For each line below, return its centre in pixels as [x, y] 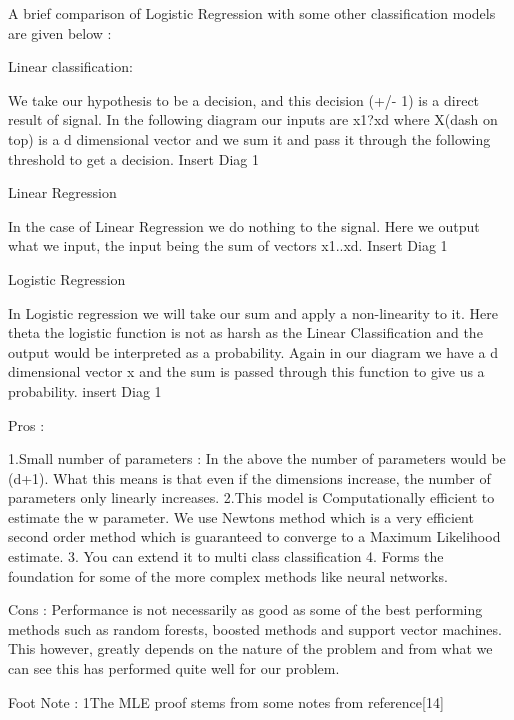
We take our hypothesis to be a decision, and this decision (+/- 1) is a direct [244, 99]
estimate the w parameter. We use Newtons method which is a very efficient [241, 516]
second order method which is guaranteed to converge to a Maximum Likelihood [254, 536]
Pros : [26, 424]
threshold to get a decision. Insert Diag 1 [133, 158]
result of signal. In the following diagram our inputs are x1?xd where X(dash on [253, 119]
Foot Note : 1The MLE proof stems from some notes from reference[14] [226, 701]
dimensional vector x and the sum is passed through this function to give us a [246, 371]
